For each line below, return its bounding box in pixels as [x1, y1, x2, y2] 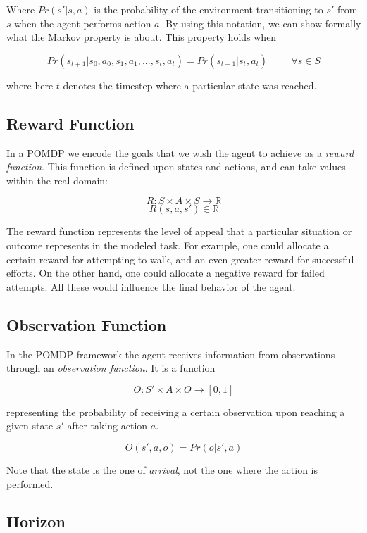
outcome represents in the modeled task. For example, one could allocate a [6, 237, 329, 252]
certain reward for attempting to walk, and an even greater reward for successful [6, 251, 354, 266]
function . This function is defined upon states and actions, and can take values [6, 159, 346, 174]
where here [6, 77, 54, 92]
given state [6, 418, 54, 433]
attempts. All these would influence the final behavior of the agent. [6, 279, 296, 294]
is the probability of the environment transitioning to [94, 2, 323, 16]
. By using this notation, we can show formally [159, 15, 361, 30]
